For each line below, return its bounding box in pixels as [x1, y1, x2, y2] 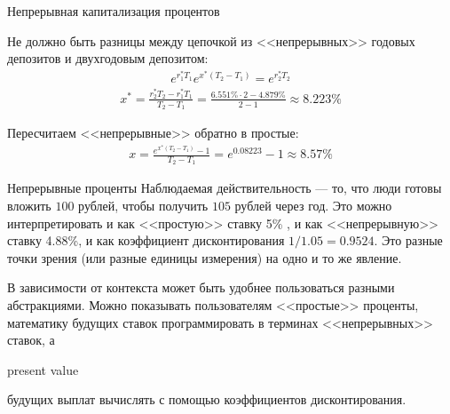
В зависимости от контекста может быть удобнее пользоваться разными [7, 278, 395, 297]
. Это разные [374, 231, 443, 250]
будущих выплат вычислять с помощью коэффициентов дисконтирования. [7, 390, 407, 409]
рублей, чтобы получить [78, 196, 209, 215]
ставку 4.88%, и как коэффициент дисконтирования [7, 231, 285, 250]
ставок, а [7, 330, 55, 349]
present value [7, 360, 79, 378]
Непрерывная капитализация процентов [7, 2, 220, 20]
